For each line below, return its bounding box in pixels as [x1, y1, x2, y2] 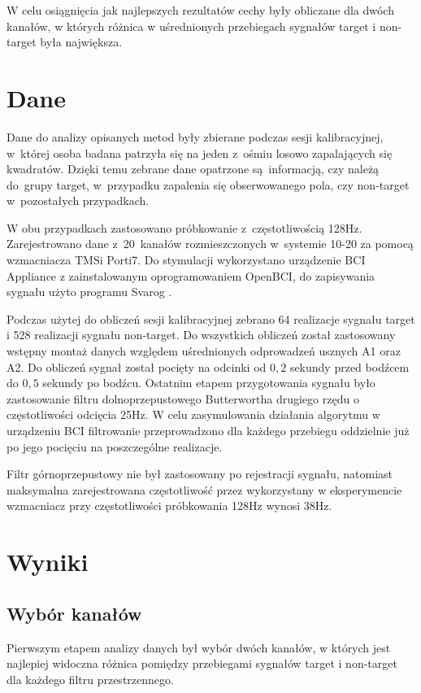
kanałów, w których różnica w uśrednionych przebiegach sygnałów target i [7, 17, 376, 34]
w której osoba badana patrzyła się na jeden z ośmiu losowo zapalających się [7, 144, 393, 161]
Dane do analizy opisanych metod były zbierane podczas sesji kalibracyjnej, [7, 128, 384, 145]
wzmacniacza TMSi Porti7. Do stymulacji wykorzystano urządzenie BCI [7, 251, 366, 268]
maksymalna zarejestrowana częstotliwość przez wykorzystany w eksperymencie [7, 481, 402, 498]
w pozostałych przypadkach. [7, 192, 150, 209]
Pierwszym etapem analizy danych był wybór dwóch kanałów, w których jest [7, 639, 391, 656]
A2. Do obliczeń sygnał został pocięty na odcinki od [7, 358, 267, 375]
